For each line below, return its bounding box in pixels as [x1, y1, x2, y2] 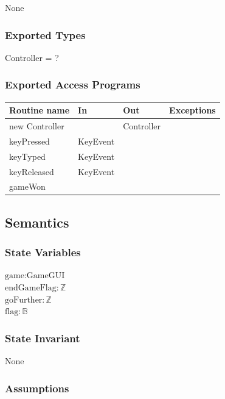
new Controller [9, 119, 64, 132]
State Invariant [5, 330, 80, 345]
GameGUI [26, 271, 65, 281]
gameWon [9, 180, 46, 193]
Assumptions [5, 380, 69, 395]
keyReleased [9, 165, 54, 178]
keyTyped [9, 149, 46, 162]
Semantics [5, 212, 69, 231]
